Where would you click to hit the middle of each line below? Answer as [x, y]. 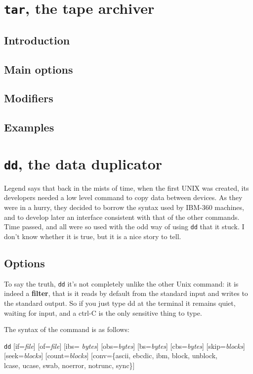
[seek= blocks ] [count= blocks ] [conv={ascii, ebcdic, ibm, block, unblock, [111, 355]
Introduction [37, 40]
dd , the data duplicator [83, 163]
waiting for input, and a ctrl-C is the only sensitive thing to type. [103, 312]
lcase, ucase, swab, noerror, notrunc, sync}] [69, 365]
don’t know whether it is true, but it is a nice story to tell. [93, 236]
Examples [29, 127]
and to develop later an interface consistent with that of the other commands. [122, 217]
